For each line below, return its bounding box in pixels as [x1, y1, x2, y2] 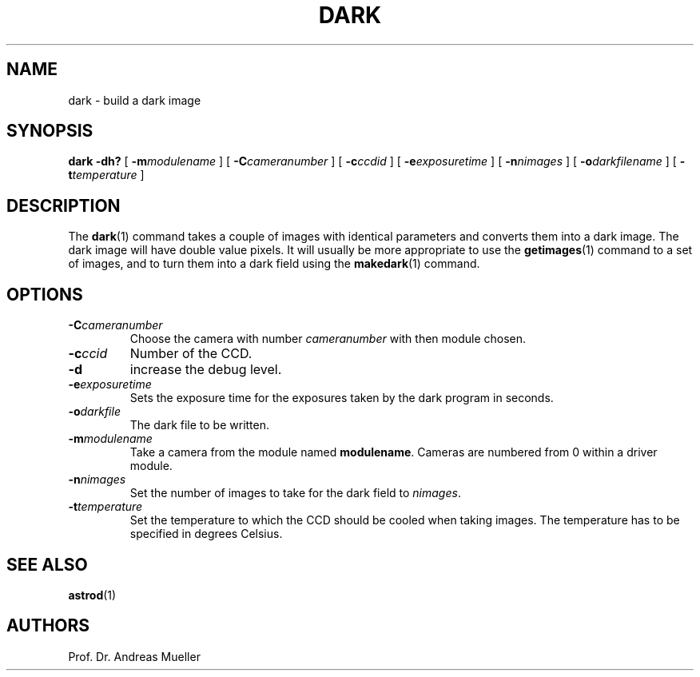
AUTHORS [6, 615, 90, 636]
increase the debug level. [129, 361, 282, 378]
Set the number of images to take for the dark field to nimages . [129, 486, 461, 500]
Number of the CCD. [129, 345, 253, 362]
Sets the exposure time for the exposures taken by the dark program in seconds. [129, 391, 554, 405]
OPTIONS [6, 284, 83, 305]
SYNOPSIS [6, 121, 93, 141]
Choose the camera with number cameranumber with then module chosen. [129, 332, 527, 346]
